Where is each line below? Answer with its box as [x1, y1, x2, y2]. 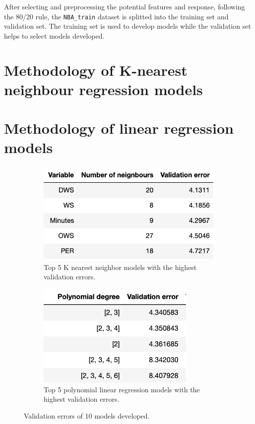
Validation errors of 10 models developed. [24, 410, 150, 421]
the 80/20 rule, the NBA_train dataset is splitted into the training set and [4, 11, 229, 21]
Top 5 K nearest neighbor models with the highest [44, 262, 197, 272]
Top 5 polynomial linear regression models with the [44, 384, 200, 394]
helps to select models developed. [4, 30, 105, 41]
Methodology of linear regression [4, 118, 234, 138]
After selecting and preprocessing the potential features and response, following [4, 1, 245, 11]
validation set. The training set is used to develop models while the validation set [4, 21, 251, 31]
